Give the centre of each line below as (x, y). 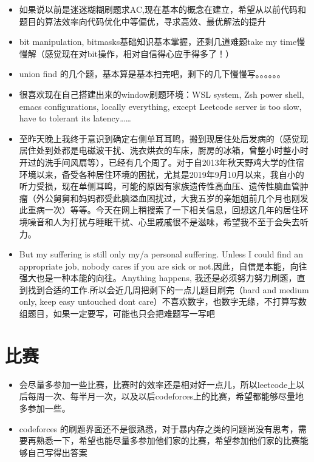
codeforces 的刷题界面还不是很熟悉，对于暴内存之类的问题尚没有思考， (159, 428)
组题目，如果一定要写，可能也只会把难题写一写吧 (117, 314)
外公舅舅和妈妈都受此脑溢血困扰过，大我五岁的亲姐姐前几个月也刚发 (172, 198)
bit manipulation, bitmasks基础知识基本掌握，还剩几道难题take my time (158, 42)
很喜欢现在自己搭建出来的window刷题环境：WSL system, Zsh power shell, (162, 94)
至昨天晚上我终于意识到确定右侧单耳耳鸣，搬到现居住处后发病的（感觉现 (164, 138)
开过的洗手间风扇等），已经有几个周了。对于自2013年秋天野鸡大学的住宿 (162, 162)
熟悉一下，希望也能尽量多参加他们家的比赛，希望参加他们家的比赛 (168, 440)
